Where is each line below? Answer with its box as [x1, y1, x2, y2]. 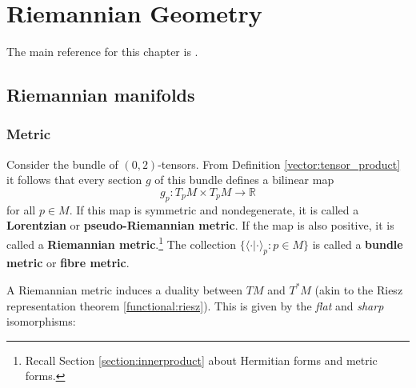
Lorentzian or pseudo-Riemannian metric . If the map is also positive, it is [6, 217, 394, 234]
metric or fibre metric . [6, 254, 130, 271]
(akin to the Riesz [314, 281, 403, 298]
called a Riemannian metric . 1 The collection [6, 233, 237, 252]
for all [6, 201, 36, 218]
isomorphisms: [6, 313, 76, 330]
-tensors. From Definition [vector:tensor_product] [158, 155, 401, 172]
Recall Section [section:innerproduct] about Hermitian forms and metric [25, 351, 378, 368]
